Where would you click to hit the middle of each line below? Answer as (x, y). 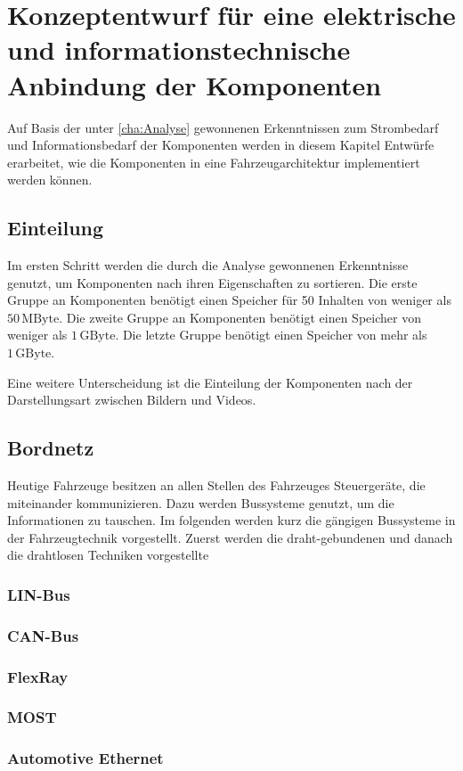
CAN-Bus (43, 635)
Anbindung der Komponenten (195, 84)
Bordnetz (51, 448)
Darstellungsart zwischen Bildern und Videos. (132, 400)
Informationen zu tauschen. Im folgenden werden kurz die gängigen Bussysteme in (231, 520)
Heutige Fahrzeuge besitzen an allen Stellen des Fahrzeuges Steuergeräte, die (216, 485)
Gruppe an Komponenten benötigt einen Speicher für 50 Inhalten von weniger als (229, 300)
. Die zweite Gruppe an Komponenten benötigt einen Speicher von (240, 317)
